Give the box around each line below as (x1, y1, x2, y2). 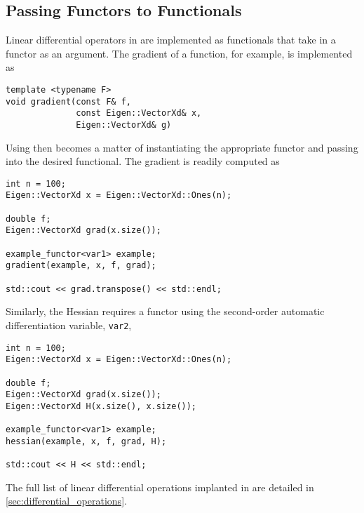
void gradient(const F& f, (6, 96, 131, 107)
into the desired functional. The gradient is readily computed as (6, 154, 280, 168)
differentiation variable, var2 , (6, 317, 132, 332)
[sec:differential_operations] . (6, 493, 127, 508)
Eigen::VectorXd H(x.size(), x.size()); (6, 401, 197, 411)
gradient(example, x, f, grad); (6, 260, 156, 271)
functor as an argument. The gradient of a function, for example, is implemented (6, 46, 353, 60)
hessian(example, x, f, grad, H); (6, 436, 167, 446)
